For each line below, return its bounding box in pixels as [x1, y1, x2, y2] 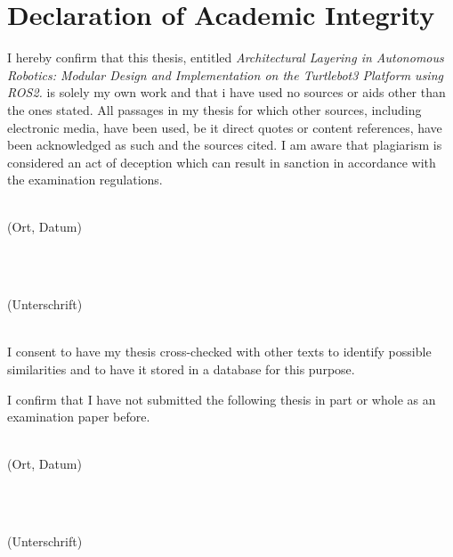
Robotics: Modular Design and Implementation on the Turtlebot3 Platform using [7, 65, 443, 84]
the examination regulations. [7, 170, 163, 189]
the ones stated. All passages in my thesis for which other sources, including [7, 100, 422, 119]
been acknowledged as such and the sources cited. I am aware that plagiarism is [7, 135, 442, 154]
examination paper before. [7, 407, 150, 426]
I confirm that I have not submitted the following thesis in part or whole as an [7, 389, 436, 408]
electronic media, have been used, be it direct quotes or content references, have [7, 118, 442, 136]
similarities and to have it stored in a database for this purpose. [7, 360, 355, 379]
